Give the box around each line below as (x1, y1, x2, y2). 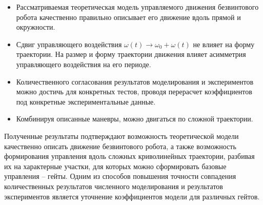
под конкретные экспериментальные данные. (16, 96, 156, 107)
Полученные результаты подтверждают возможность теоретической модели (4, 130, 239, 141)
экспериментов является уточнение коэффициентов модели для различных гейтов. (4, 191, 260, 201)
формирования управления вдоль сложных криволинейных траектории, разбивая (4, 151, 255, 161)
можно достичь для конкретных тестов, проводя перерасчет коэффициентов (16, 86, 252, 97)
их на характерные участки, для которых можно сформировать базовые (4, 160, 227, 171)
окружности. (16, 22, 55, 32)
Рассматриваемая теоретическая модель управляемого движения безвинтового (16, 2, 259, 12)
